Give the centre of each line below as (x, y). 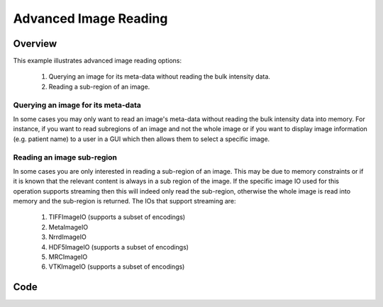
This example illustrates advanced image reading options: (98, 61)
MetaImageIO (68, 227)
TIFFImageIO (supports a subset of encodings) (117, 217)
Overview (35, 44)
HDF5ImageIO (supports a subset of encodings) (119, 247)
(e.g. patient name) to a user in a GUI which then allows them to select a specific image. (141, 139)
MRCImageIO (68, 257)
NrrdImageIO (67, 237)
